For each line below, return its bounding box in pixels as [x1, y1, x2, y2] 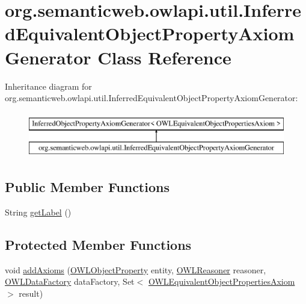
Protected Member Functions [5, 235, 192, 254]
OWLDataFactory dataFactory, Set [5, 275, 135, 288]
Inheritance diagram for [5, 79, 92, 92]
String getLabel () [5, 206, 72, 219]
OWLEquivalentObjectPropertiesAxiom [148, 275, 295, 288]
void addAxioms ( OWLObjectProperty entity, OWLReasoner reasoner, [5, 263, 266, 276]
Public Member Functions [5, 178, 170, 196]
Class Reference [97, 45, 231, 69]
